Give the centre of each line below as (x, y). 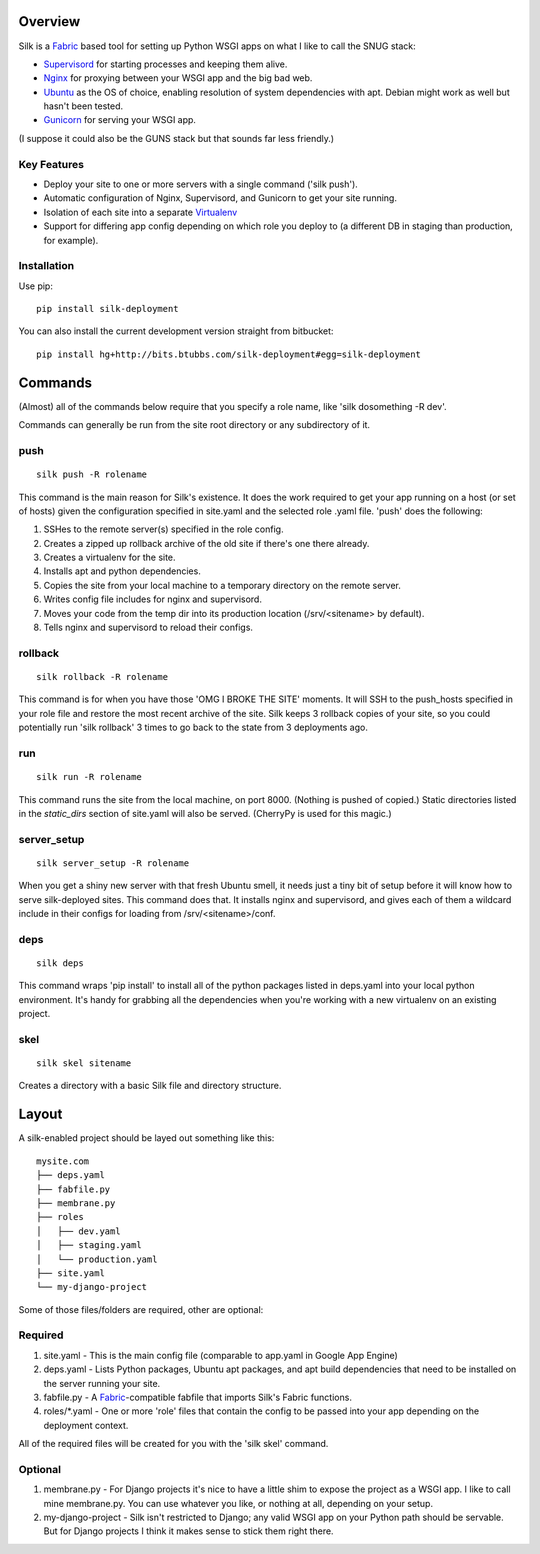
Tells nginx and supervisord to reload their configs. (148, 627)
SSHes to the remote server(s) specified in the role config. (163, 529)
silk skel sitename (84, 1063)
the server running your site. (102, 1383)
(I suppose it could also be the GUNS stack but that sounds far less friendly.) (176, 138)
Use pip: (36, 286)
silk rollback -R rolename (102, 676)
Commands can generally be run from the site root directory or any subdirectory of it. (194, 425)
